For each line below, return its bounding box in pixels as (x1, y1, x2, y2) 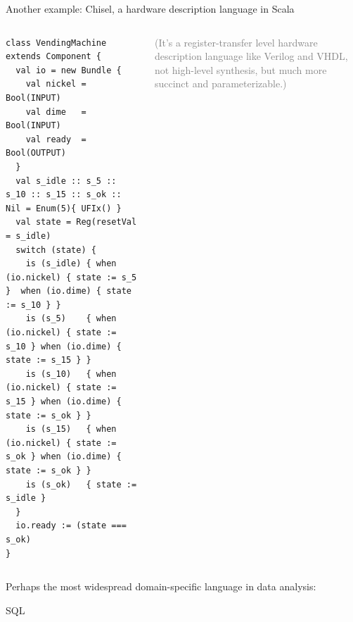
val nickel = (25, 79, 86, 89)
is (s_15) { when (25, 424, 117, 435)
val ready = (25, 134, 86, 144)
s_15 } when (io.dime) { (6, 397, 122, 407)
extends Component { (6, 51, 102, 62)
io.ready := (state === (15, 521, 127, 531)
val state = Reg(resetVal (15, 217, 137, 228)
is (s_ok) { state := (25, 479, 137, 490)
